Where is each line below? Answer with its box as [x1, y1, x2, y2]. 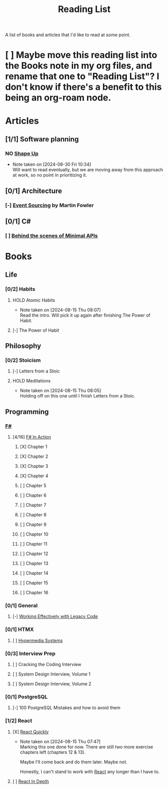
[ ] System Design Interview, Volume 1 [12, 671, 91, 677]
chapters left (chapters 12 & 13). [20, 749, 86, 755]
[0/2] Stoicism [5, 357, 41, 364]
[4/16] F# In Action [12, 434, 51, 440]
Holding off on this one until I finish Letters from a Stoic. [20, 393, 135, 399]
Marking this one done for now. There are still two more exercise [20, 744, 153, 750]
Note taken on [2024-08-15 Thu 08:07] [20, 307, 101, 313]
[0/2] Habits [5, 286, 36, 293]
